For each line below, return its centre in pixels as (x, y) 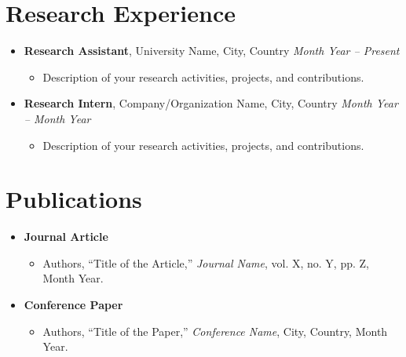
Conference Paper (73, 304)
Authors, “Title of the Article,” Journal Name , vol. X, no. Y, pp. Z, (206, 262)
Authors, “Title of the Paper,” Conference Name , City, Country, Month (215, 331)
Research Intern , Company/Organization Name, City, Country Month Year (211, 103)
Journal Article (66, 237)
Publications (74, 199)
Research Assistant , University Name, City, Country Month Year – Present (212, 51)
